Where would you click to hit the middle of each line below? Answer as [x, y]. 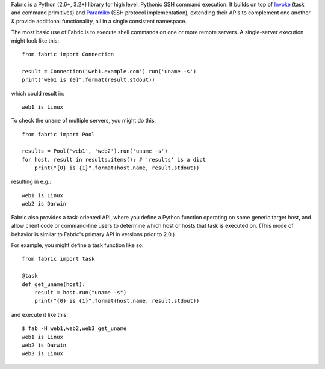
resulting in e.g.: [31, 181]
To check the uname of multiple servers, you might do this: [84, 121]
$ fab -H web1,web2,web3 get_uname [74, 328]
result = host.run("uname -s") [80, 292]
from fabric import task [58, 259]
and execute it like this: [40, 314]
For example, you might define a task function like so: [77, 245]
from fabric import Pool [58, 134]
